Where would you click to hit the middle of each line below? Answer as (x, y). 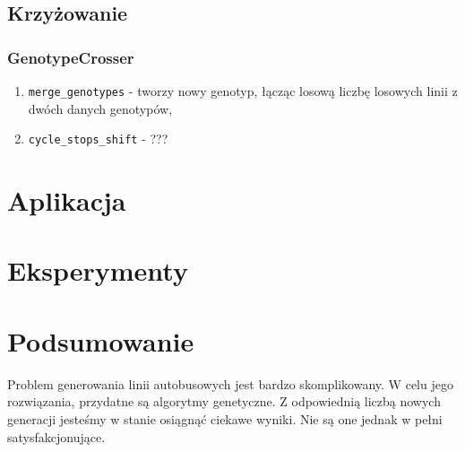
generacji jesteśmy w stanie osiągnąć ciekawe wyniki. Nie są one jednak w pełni (225, 418)
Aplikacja (67, 200)
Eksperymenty (98, 270)
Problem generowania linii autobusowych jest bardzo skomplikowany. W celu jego (230, 383)
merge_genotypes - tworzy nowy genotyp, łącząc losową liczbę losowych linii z (243, 91)
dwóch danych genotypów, (100, 108)
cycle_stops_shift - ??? (98, 139)
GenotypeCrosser (71, 57)
